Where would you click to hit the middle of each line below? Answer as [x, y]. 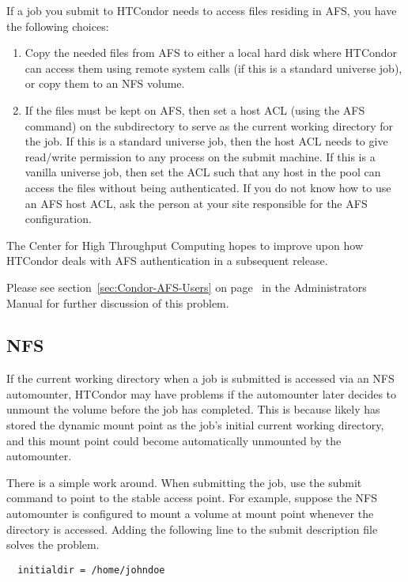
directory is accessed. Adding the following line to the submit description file [192, 529]
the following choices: [58, 26]
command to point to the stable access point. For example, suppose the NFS [192, 498]
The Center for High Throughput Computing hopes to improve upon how [185, 245]
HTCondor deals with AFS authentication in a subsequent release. [167, 261]
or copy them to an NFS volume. [105, 83]
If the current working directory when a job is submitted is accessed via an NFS [200, 378]
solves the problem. [53, 544]
